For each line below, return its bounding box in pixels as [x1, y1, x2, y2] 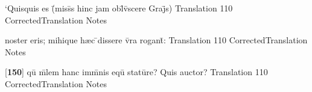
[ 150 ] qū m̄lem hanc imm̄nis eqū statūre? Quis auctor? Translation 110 [5, 66, 268, 78]
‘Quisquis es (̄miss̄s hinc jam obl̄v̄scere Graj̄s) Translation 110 [5, 2, 233, 14]
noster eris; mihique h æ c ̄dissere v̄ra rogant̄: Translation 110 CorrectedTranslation [5, 34, 308, 46]
